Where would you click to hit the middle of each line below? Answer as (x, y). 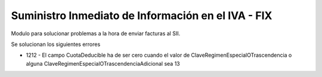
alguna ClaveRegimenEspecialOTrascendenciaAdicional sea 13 (103, 63)
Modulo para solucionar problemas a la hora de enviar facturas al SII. (96, 33)
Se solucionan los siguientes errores (56, 44)
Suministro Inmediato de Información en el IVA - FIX (142, 16)
